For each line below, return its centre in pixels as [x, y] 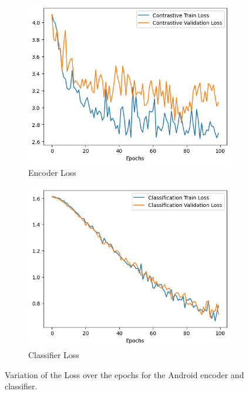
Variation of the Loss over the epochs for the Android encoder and [124, 374]
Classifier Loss [54, 355]
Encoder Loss [52, 173]
